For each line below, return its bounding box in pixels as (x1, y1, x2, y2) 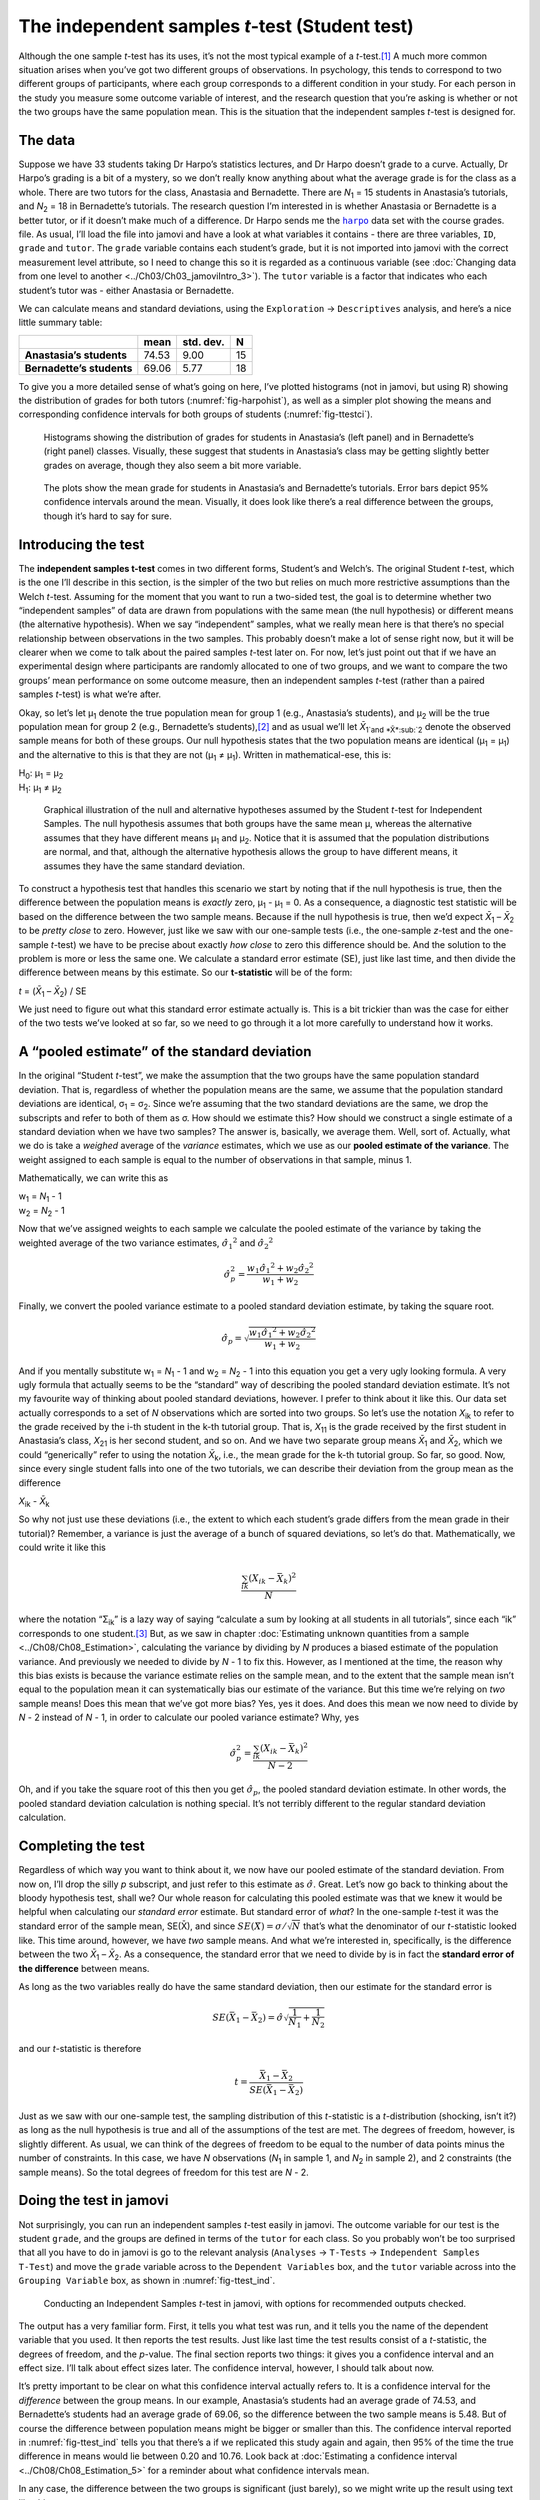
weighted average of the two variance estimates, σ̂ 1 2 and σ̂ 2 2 (18, 1236, 274, 1251)
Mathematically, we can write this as (18, 1172, 169, 1184)
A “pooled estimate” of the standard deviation (18, 1043, 312, 1060)
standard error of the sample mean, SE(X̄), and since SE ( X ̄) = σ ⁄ (18, 1920, 286, 1932)
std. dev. (182, 335, 225, 349)
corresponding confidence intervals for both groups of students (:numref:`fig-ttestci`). (18, 408, 374, 420)
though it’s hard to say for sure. (43, 510, 172, 522)
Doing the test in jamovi (18, 2192, 169, 2209)
